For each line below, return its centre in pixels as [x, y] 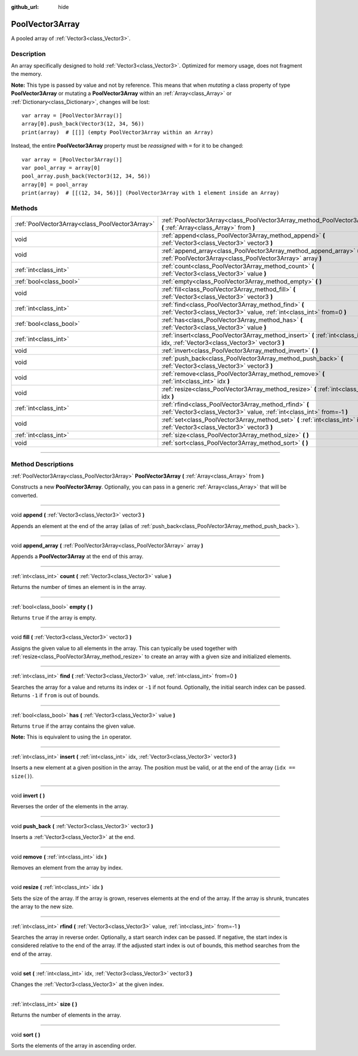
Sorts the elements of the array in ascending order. [74, 1046]
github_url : [25, 7]
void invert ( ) [28, 796]
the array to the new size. [42, 907]
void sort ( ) [26, 1034]
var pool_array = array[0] [61, 168]
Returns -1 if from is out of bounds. [55, 695]
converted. [24, 495]
